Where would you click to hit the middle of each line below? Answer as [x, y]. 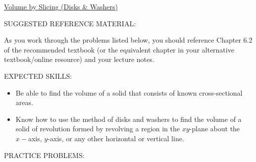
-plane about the [215, 129]
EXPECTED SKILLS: [38, 76]
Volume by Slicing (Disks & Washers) [61, 6]
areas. [24, 102]
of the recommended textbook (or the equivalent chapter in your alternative [119, 49]
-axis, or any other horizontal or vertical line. [116, 138]
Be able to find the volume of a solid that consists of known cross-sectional [129, 92]
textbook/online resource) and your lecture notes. [79, 59]
